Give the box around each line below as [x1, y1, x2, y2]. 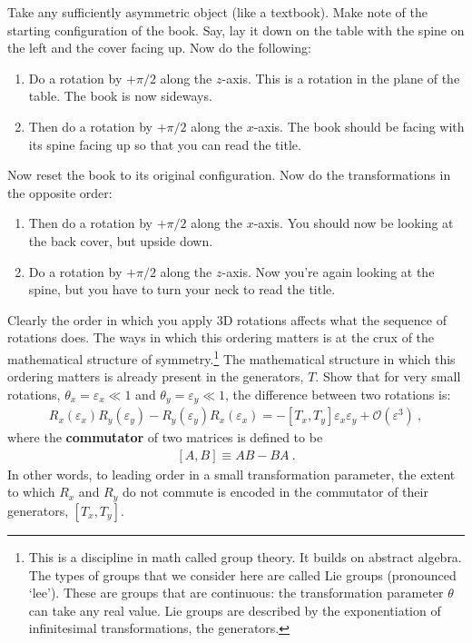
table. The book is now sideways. [28, 86, 212, 105]
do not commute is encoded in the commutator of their [123, 482, 428, 501]
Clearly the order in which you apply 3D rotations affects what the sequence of [7, 310, 447, 329]
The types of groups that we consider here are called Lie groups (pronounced [28, 565, 457, 584]
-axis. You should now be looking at [253, 213, 454, 232]
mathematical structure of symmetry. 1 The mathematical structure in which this [7, 346, 456, 368]
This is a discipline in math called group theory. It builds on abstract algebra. [28, 547, 462, 566]
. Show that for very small [315, 367, 461, 386]
